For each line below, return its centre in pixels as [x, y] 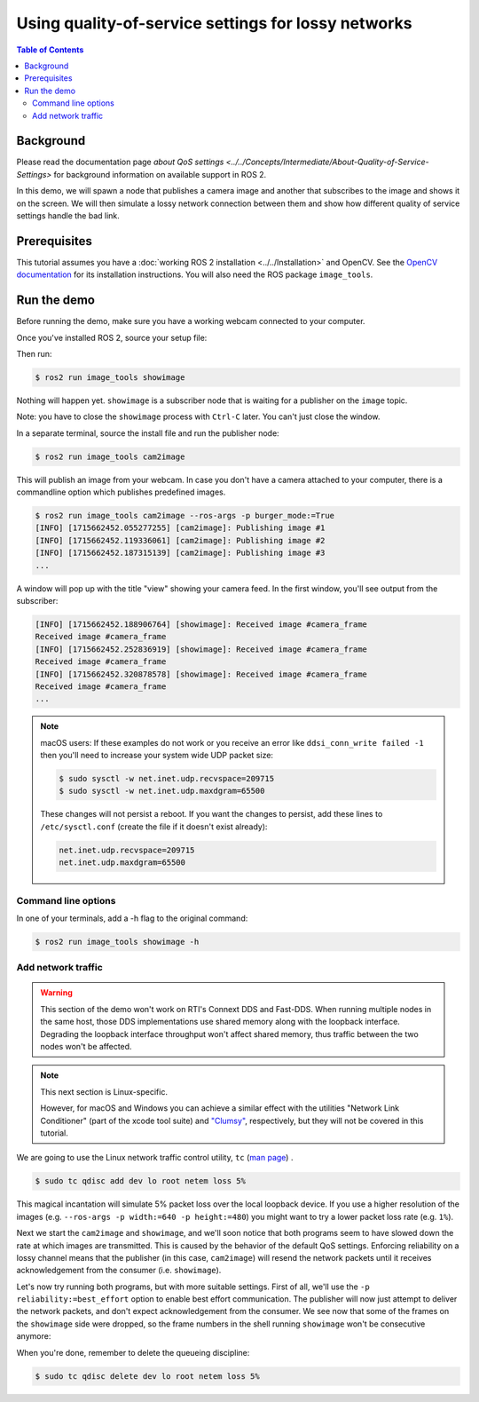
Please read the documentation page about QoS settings [120, 162]
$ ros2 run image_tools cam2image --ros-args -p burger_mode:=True [185, 516]
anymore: [34, 1336]
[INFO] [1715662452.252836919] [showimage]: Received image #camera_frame [201, 649]
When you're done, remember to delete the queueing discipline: [133, 1352]
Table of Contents [50, 50]
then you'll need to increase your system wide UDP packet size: [157, 756]
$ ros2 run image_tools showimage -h [117, 942]
